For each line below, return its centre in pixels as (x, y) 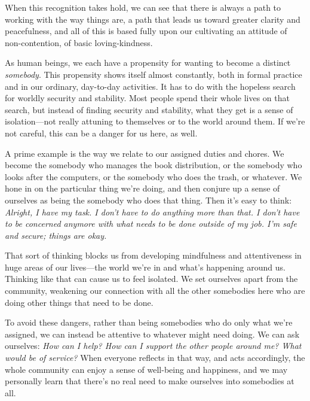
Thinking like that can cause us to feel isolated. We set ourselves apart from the (151, 279)
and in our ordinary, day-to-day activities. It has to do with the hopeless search (150, 86)
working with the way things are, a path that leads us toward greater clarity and (153, 19)
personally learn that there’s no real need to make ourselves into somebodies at (150, 381)
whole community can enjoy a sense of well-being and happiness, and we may (146, 369)
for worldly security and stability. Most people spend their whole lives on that (147, 98)
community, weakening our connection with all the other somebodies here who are (155, 291)
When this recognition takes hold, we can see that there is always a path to (143, 7)
